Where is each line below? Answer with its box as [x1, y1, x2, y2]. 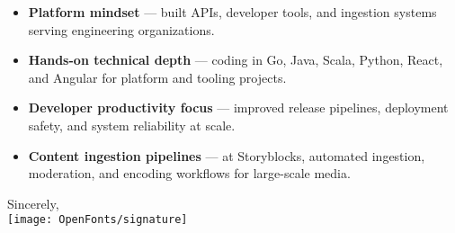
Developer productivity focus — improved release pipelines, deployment [28, 98, 449, 117]
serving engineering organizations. [28, 20, 215, 39]
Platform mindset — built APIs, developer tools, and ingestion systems [28, 3, 437, 21]
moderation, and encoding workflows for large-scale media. [28, 164, 351, 183]
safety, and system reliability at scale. [28, 115, 236, 134]
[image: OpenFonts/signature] [7, 213, 188, 227]
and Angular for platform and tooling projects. [28, 67, 287, 86]
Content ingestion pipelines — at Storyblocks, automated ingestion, [28, 146, 425, 165]
